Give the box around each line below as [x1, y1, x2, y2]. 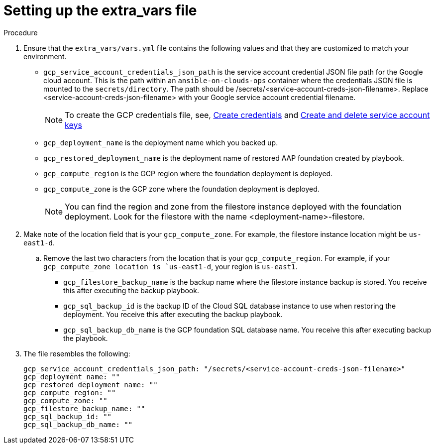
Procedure [3, 28, 38, 37]
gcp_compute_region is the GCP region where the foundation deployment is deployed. [43, 169, 333, 178]
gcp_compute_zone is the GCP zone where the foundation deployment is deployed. [43, 184, 320, 193]
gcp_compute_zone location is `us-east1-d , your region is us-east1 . [43, 262, 298, 271]
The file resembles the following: [23, 349, 130, 358]
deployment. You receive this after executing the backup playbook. [63, 310, 283, 319]
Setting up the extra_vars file [3, 2, 197, 19]
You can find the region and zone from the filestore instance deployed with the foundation [65, 201, 402, 212]
